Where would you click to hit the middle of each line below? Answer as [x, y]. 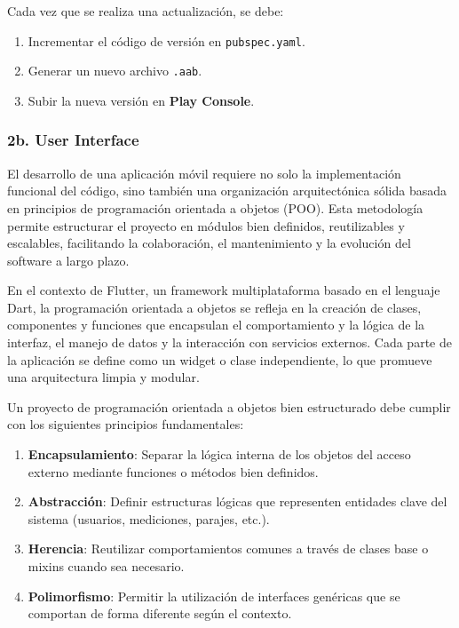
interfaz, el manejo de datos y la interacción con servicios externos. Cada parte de [229, 342]
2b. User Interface [73, 140]
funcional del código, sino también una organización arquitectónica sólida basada [227, 191]
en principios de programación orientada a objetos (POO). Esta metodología [215, 207]
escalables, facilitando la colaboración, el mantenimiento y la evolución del [209, 243]
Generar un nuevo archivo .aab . [115, 71]
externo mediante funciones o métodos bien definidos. [173, 471]
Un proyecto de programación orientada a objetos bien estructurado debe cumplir [229, 406]
